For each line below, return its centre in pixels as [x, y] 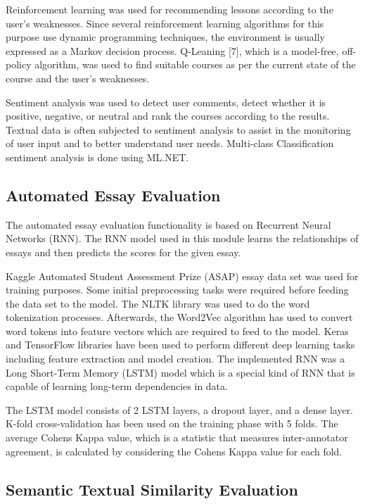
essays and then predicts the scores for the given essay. [123, 252]
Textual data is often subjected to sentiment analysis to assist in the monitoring [178, 129]
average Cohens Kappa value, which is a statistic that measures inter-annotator [177, 437]
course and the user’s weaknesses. [78, 78]
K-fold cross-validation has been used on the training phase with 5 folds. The [172, 423]
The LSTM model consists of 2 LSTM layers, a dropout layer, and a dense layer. [180, 409]
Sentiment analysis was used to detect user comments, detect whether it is [166, 102]
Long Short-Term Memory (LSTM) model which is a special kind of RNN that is [180, 372]
